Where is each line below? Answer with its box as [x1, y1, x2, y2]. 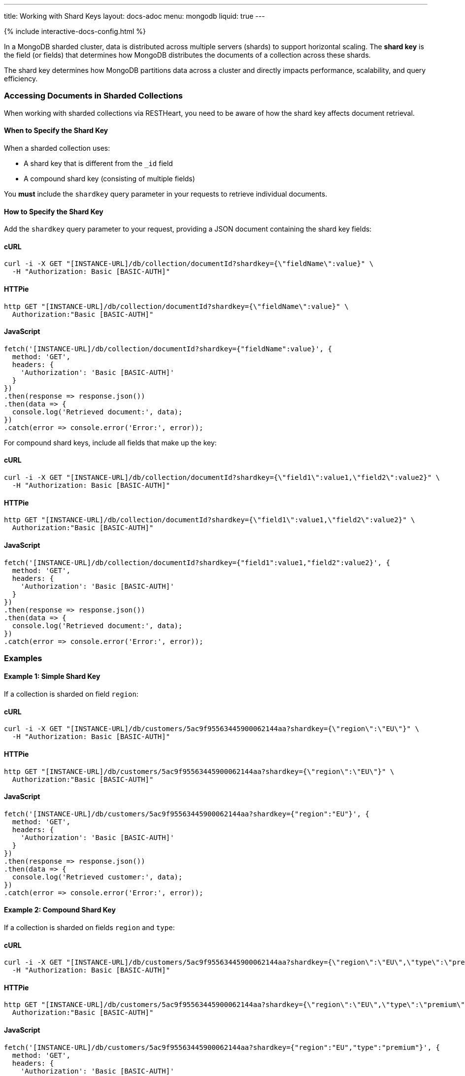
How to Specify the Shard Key [4, 207, 103, 216]
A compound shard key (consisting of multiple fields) [24, 174, 195, 183]
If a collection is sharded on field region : [4, 690, 138, 699]
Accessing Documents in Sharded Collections [4, 91, 183, 101]
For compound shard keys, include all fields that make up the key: [4, 438, 217, 447]
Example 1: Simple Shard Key [4, 672, 100, 681]
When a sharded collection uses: [4, 143, 110, 152]
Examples [4, 653, 42, 663]
